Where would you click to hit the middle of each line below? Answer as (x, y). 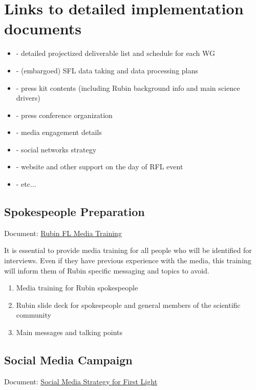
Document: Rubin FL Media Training (63, 233)
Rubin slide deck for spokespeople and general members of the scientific (128, 305)
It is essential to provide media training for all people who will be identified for (128, 250)
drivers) (28, 98)
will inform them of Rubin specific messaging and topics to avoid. (107, 270)
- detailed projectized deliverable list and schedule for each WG (115, 53)
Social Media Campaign (68, 360)
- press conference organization (64, 115)
